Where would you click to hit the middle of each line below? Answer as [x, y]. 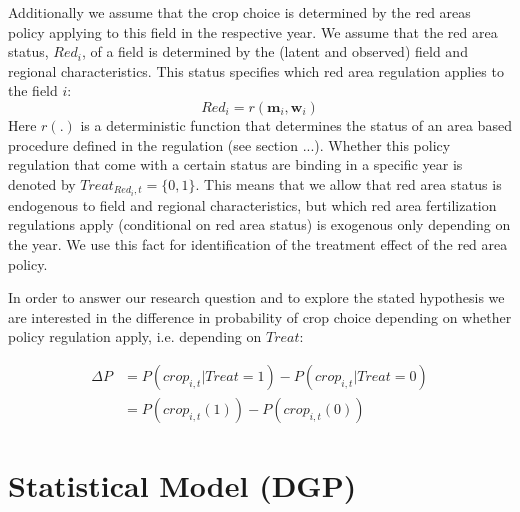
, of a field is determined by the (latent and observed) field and [274, 51]
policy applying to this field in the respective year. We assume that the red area [253, 31]
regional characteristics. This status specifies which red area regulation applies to [256, 70]
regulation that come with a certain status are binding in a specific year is [235, 164]
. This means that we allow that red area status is [348, 183]
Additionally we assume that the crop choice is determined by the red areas [239, 12]
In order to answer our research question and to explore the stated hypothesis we [256, 297]
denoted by [42, 183]
